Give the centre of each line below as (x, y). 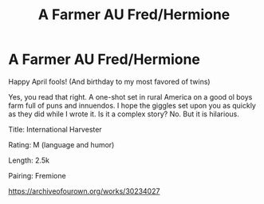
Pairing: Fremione (37, 175)
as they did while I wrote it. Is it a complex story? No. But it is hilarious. (124, 114)
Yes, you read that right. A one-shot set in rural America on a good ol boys (130, 96)
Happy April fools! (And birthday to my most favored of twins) (109, 81)
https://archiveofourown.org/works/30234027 (84, 191)
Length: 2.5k (29, 160)
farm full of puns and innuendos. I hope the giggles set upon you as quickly (132, 105)
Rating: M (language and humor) (61, 144)
